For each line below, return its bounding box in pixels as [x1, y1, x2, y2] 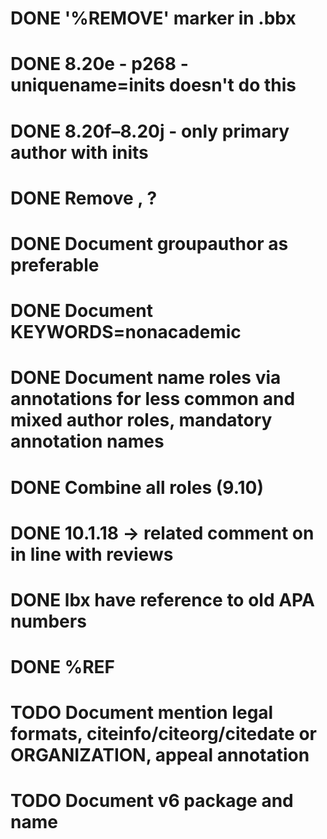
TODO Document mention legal [10, 702, 274, 724]
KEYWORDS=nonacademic [10, 321, 242, 344]
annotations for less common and [10, 388, 296, 411]
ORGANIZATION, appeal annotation [10, 744, 310, 767]
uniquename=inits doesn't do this [10, 74, 297, 97]
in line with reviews [10, 543, 174, 566]
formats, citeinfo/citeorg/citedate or [10, 723, 317, 746]
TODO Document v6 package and [10, 790, 294, 812]
